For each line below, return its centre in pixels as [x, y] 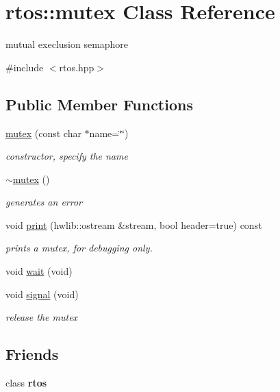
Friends [32, 354]
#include [25, 67]
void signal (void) [42, 294]
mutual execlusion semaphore [67, 44]
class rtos [26, 383]
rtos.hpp [77, 67]
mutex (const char [43, 133]
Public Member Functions [99, 104]
